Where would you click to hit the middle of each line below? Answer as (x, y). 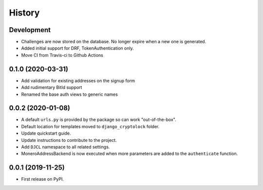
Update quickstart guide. (46, 133)
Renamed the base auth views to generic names (69, 94)
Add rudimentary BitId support (52, 87)
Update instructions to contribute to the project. (69, 140)
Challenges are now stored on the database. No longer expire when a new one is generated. (114, 42)
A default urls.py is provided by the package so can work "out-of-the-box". (99, 120)
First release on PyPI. (43, 179)
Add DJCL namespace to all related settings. (66, 147)
